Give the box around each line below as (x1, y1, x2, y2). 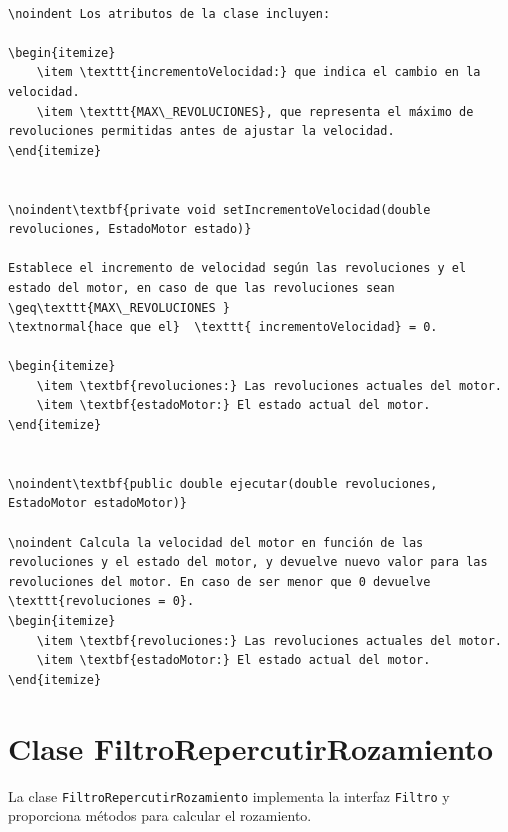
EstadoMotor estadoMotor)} (8, 496, 187, 511)
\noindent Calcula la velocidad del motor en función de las (8, 535, 424, 550)
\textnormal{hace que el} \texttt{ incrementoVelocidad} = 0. (8, 320, 438, 335)
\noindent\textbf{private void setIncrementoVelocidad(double (8, 202, 431, 217)
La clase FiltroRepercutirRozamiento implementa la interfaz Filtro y (8, 785, 450, 806)
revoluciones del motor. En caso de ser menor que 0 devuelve (8, 574, 431, 589)
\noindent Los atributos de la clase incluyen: (8, 6, 331, 21)
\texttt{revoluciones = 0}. (8, 594, 195, 609)
